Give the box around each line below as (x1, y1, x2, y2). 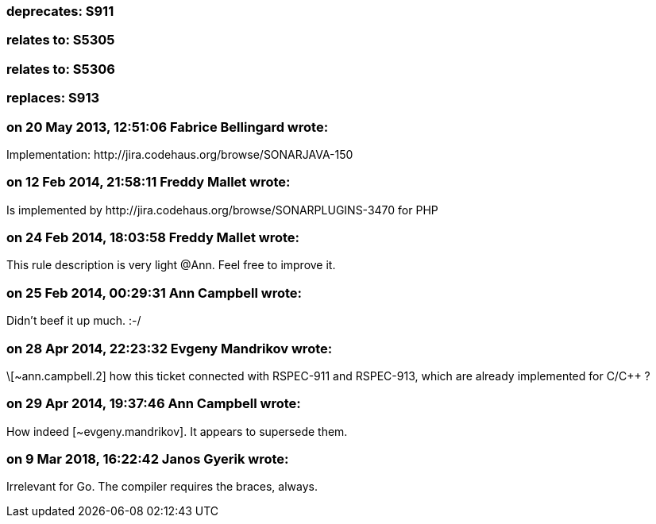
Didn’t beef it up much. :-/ (6, 314, 141, 328)
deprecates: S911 (6, 3, 114, 19)
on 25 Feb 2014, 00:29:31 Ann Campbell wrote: (6, 284, 302, 301)
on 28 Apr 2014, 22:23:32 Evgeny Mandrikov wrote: (6, 340, 333, 356)
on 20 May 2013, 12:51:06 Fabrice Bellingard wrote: (6, 118, 329, 135)
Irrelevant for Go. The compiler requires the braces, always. (6, 480, 318, 494)
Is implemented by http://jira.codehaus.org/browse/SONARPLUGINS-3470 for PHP (6, 202, 438, 217)
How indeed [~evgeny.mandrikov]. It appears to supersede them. (6, 424, 348, 438)
